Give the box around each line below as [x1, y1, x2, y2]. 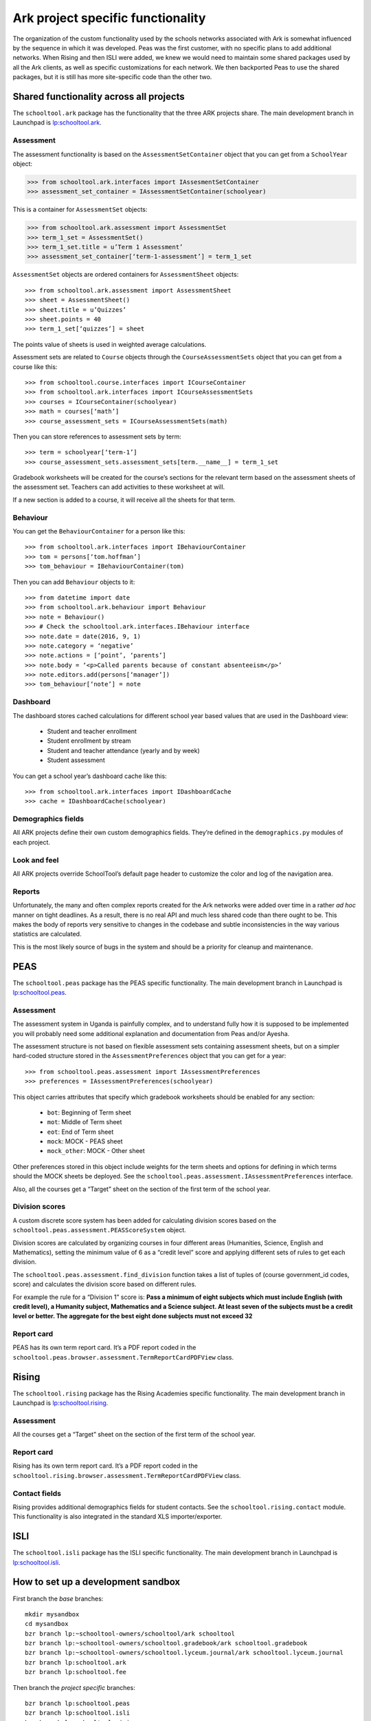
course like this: [12, 362, 58, 371]
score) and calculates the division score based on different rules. [12, 1280, 197, 1289]
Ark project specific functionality [12, 10, 206, 25]
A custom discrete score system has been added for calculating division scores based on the [12, 1216, 277, 1225]
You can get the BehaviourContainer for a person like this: [12, 527, 185, 535]
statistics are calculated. [12, 930, 82, 938]
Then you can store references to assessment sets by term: [12, 432, 181, 441]
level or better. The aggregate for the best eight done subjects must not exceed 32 [12, 1312, 253, 1320]
